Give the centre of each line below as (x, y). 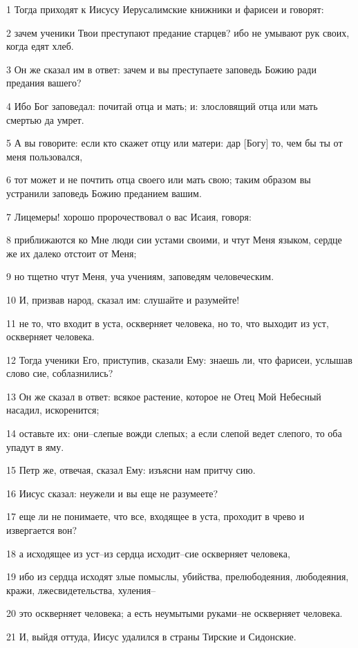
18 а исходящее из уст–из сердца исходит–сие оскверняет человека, (148, 553)
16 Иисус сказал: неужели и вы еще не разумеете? (112, 493)
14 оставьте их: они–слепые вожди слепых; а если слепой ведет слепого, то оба (174, 433)
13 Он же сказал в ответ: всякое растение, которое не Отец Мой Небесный (164, 396)
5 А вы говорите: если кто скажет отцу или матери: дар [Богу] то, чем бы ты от (175, 143)
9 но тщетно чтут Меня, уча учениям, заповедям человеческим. (140, 276)
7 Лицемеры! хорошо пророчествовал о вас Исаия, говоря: (129, 216)
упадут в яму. (35, 446)
